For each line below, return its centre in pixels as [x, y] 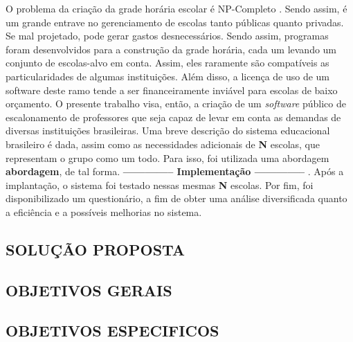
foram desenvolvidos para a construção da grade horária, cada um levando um [171, 49]
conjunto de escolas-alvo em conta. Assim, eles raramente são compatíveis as [168, 63]
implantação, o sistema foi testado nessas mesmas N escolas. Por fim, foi [160, 184]
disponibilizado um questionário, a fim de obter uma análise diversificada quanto [176, 198]
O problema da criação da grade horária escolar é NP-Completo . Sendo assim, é [176, 8]
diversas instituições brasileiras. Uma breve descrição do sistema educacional [168, 130]
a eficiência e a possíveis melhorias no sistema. [104, 211]
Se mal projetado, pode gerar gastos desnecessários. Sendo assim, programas [167, 36]
